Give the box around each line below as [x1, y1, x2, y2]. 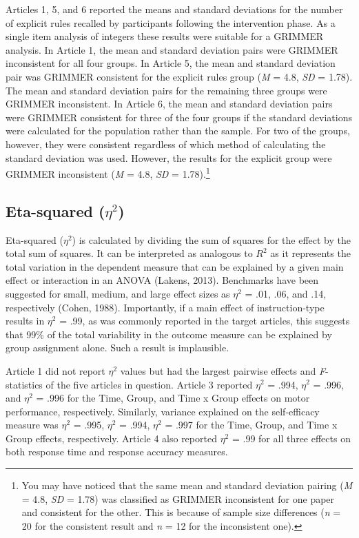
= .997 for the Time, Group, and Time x [165, 417, 338, 432]
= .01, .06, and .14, [245, 286, 327, 300]
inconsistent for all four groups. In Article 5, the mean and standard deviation [6, 56, 336, 70]
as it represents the [270, 246, 351, 260]
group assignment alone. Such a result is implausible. [6, 340, 229, 355]
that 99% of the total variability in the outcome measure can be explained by [6, 327, 332, 341]
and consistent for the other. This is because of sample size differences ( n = [21, 505, 341, 519]
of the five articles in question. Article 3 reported [45, 377, 253, 391]
